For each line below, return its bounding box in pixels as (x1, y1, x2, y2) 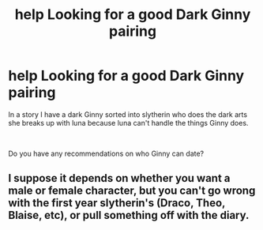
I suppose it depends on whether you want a (8, 172, 231, 185)
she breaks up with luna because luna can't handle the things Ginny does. (8, 118, 249, 127)
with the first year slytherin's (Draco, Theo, (8, 196, 226, 210)
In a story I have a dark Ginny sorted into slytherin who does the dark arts (8, 109, 247, 119)
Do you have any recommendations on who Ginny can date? (8, 149, 205, 158)
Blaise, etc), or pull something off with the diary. (8, 209, 250, 222)
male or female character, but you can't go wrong (8, 184, 256, 198)
